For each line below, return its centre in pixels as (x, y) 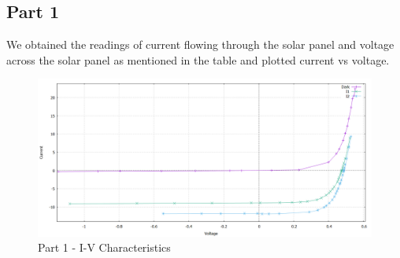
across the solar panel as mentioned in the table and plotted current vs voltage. (198, 59)
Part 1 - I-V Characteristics (104, 247)
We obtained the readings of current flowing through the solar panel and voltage (200, 44)
